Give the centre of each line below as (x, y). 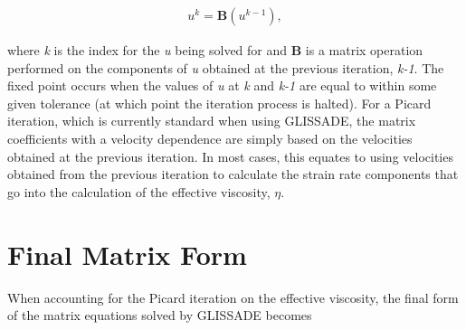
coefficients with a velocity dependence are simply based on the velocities (210, 138)
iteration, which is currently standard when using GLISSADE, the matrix (212, 121)
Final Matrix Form (127, 254)
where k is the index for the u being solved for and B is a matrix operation (215, 50)
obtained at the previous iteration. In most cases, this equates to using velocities (230, 156)
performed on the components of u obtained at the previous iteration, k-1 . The (226, 67)
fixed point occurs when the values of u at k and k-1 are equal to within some (222, 85)
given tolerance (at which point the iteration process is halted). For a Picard (219, 103)
